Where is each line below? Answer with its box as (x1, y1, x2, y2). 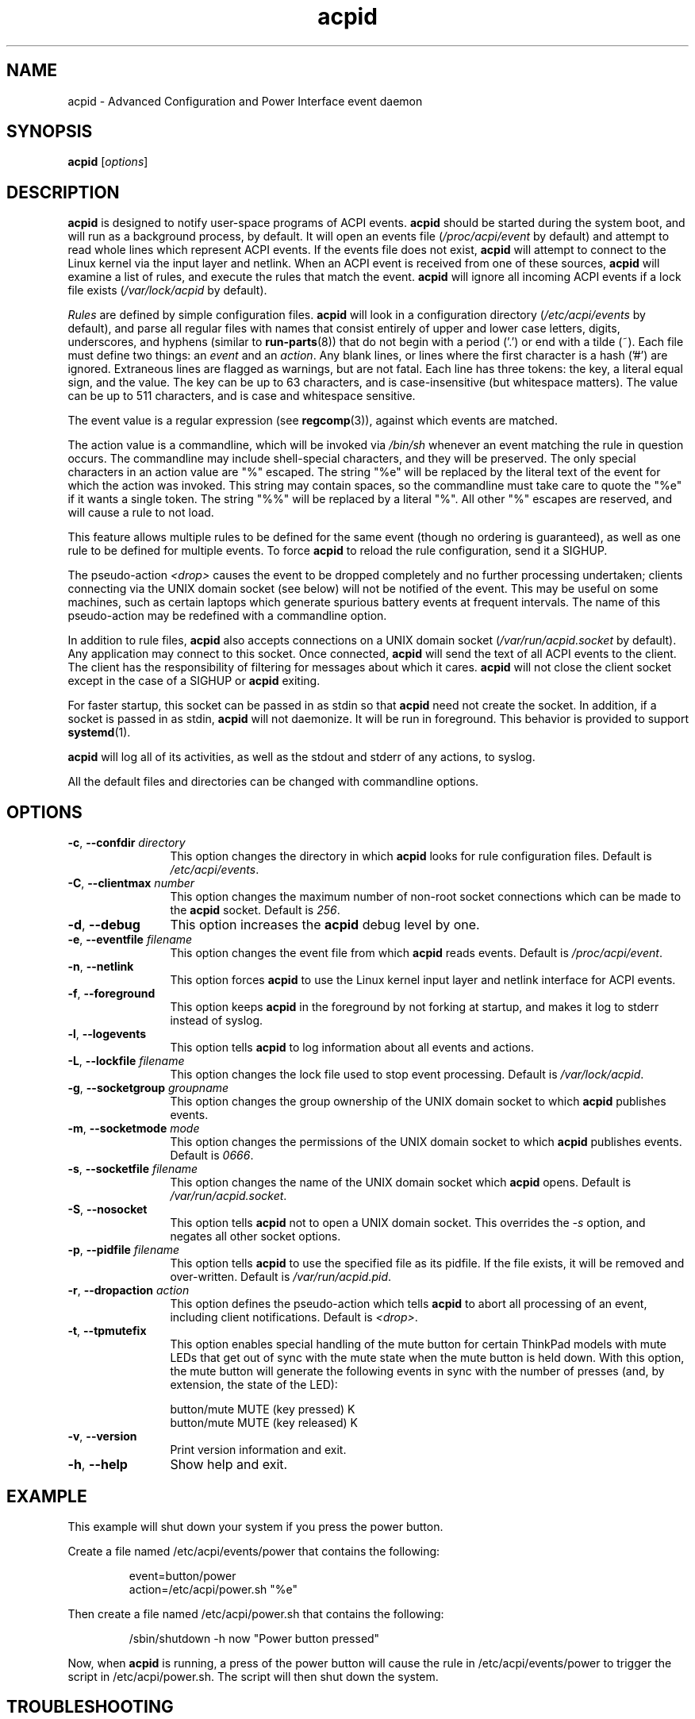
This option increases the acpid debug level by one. (170, 917, 480, 933)
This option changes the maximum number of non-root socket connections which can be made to (170, 890, 682, 904)
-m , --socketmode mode (67, 1121, 200, 1136)
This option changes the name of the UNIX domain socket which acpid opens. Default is (170, 1175, 632, 1190)
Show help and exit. (170, 1456, 288, 1473)
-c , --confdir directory (67, 836, 186, 850)
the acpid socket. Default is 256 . (170, 903, 340, 917)
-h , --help (67, 1456, 128, 1473)
